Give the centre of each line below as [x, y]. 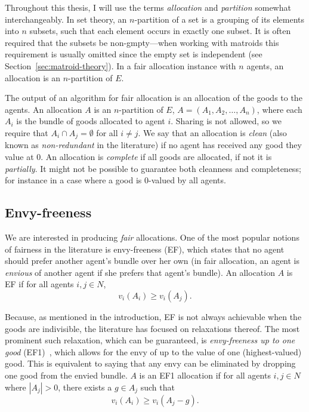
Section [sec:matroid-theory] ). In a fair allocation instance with [120, 65]
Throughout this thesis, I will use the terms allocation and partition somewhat [148, 7]
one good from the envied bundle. [66, 375]
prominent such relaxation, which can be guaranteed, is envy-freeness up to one [150, 340]
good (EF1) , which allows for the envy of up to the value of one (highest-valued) [153, 351]
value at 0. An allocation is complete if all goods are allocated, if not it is [138, 156]
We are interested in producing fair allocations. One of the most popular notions [152, 237]
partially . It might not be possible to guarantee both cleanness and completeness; [153, 168]
